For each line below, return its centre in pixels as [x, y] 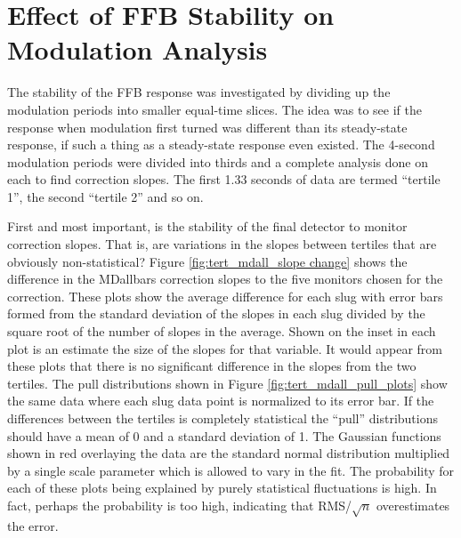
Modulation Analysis [137, 49]
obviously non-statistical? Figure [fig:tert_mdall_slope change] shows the [207, 261]
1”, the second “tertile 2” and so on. [105, 196]
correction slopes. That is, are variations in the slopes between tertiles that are [222, 244]
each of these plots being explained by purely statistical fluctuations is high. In [222, 488]
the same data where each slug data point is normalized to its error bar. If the [221, 401]
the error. [33, 525]
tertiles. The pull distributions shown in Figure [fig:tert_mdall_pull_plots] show [227, 383]
